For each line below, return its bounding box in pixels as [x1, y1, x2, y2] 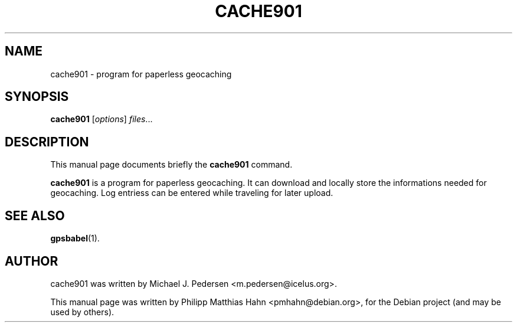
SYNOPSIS [5, 89, 69, 104]
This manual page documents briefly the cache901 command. [50, 159, 293, 170]
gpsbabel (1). [50, 233, 100, 244]
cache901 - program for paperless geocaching [50, 68, 232, 79]
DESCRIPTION [5, 134, 89, 149]
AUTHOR [5, 253, 58, 269]
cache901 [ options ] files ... [50, 114, 153, 125]
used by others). [50, 306, 114, 317]
